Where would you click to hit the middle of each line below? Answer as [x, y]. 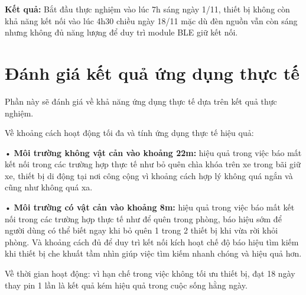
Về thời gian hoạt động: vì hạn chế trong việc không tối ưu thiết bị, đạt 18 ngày [150, 273]
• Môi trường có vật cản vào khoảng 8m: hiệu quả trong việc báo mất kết [150, 207]
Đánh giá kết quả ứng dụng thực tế [152, 72]
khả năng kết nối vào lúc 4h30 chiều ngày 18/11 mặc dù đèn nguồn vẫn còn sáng [151, 20]
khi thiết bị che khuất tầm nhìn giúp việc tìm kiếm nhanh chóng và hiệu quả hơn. [153, 253]
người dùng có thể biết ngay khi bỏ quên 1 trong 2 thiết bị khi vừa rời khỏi [141, 230]
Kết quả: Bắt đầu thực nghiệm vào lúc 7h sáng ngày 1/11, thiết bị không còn [147, 9]
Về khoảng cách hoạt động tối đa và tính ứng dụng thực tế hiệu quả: [129, 133]
